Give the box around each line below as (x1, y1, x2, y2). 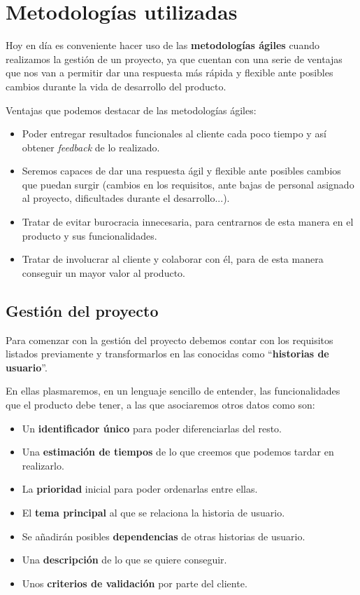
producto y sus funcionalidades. (22, 228, 157, 242)
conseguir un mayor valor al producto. (22, 265, 185, 280)
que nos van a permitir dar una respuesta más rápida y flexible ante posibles (6, 65, 333, 80)
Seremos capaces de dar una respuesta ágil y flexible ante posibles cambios (22, 163, 341, 178)
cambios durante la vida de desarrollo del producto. (6, 78, 226, 93)
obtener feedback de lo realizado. (22, 139, 160, 154)
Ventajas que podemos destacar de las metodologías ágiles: (6, 102, 257, 117)
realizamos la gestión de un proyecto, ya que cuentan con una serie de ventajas (6, 51, 343, 66)
